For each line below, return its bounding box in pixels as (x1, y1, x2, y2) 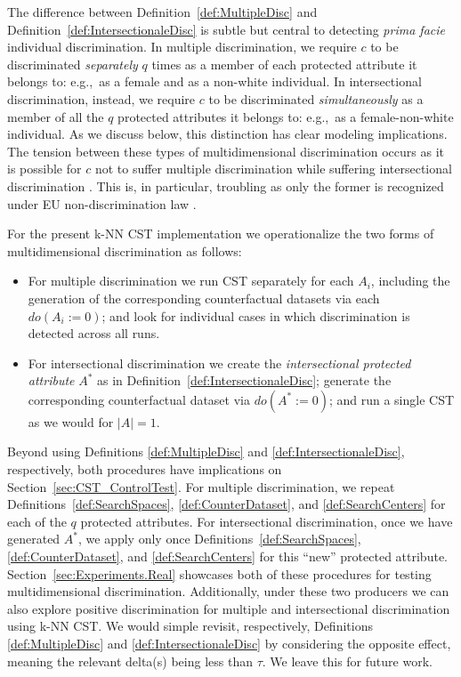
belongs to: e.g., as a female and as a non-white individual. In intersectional (7, 72, 422, 91)
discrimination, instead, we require (7, 89, 196, 108)
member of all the (7, 107, 104, 125)
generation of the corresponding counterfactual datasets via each (28, 288, 380, 307)
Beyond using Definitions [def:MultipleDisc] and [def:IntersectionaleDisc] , (7, 442, 405, 461)
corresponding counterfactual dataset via (28, 390, 250, 408)
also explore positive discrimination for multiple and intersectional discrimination (7, 599, 450, 617)
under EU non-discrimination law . (7, 194, 197, 213)
